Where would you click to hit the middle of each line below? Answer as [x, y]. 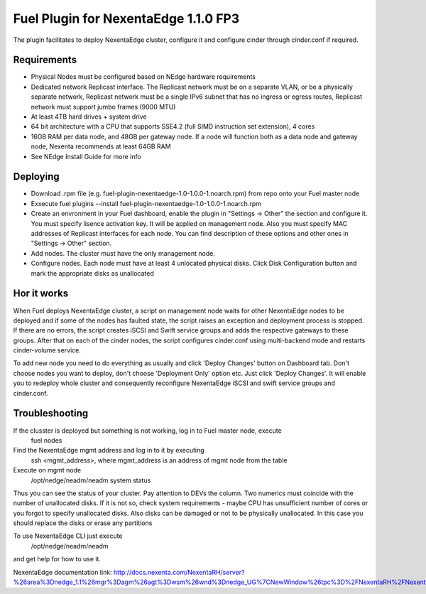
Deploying [36, 177]
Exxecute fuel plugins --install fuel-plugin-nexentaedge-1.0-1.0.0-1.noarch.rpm [146, 203]
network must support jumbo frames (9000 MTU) [103, 107]
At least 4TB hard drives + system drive [89, 117]
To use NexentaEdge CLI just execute [68, 536]
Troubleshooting [51, 413]
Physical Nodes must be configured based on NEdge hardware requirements [143, 77]
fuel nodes [47, 440]
